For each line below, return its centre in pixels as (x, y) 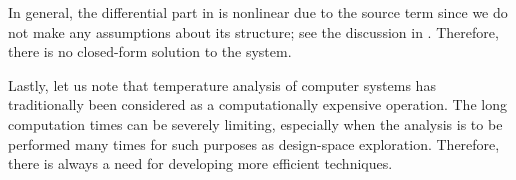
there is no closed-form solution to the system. (150, 51)
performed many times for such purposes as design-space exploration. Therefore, (254, 143)
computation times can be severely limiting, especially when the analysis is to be (255, 123)
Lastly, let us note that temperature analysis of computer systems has (222, 84)
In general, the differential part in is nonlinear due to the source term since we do (258, 12)
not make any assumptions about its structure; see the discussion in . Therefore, (253, 31)
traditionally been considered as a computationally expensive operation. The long (257, 104)
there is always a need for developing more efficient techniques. (200, 163)
